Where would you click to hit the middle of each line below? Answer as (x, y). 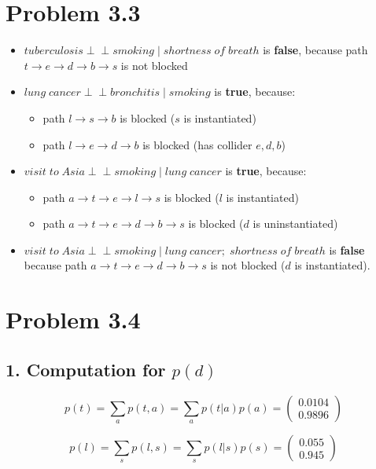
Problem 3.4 (73, 319)
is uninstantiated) (295, 224)
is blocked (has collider (197, 144)
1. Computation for (86, 369)
